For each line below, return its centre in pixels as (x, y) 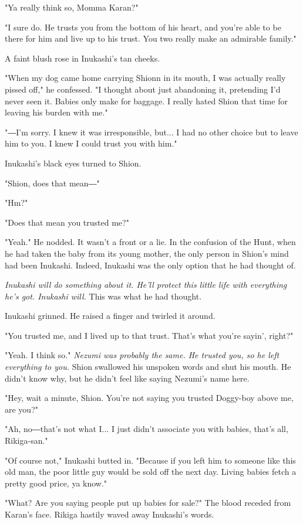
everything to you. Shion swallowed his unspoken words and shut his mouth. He (148, 367)
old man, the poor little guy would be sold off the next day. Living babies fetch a (151, 472)
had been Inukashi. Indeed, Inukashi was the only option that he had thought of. (150, 265)
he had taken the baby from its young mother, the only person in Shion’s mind (147, 253)
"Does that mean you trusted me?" (67, 222)
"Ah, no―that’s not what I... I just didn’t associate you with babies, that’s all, (147, 429)
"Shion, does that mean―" (52, 183)
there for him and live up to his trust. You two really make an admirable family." (151, 38)
